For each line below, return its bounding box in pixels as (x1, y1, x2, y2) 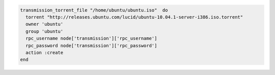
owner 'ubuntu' (25, 21, 64, 27)
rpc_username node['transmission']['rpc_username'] (25, 35, 157, 42)
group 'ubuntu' (25, 28, 64, 34)
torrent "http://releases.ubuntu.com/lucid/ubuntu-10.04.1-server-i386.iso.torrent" (25, 14, 243, 20)
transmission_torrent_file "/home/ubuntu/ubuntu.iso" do (20, 7, 168, 13)
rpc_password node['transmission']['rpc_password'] (25, 43, 157, 48)
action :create (25, 50, 64, 55)
